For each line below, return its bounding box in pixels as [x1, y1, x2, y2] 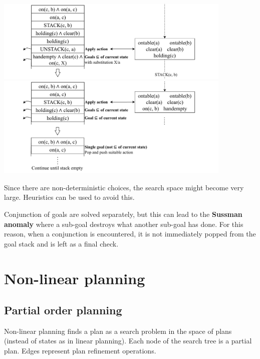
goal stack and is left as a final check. [4, 238, 119, 249]
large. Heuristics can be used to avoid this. [4, 192, 135, 202]
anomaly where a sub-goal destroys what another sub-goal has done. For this [4, 218, 243, 229]
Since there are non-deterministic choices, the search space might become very [4, 182, 244, 192]
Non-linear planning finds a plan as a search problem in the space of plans [4, 325, 232, 336]
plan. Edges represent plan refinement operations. [4, 345, 156, 356]
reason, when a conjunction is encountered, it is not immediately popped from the [4, 228, 256, 239]
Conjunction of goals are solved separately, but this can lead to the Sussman [4, 208, 242, 219]
